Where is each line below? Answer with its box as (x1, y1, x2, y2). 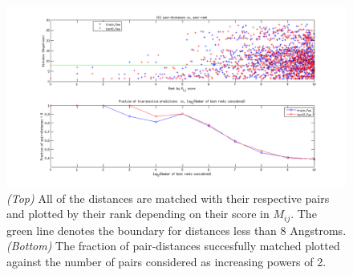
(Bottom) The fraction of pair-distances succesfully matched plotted (6, 237, 340, 254)
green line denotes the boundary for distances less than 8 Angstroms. (6, 221, 347, 238)
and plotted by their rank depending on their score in (6, 205, 270, 222)
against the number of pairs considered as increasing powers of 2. (6, 253, 327, 270)
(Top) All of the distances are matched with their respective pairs (6, 189, 330, 206)
